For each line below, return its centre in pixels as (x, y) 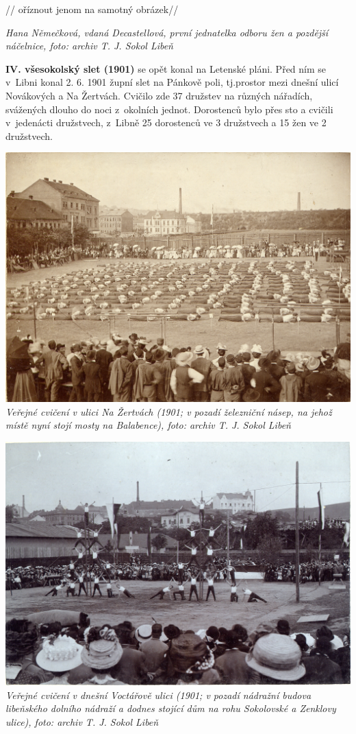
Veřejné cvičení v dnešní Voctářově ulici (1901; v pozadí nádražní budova (158, 695)
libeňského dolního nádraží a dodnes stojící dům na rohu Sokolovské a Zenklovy (171, 708)
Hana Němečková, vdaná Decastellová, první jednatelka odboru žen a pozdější (167, 32)
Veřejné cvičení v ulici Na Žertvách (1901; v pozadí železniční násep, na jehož (169, 411)
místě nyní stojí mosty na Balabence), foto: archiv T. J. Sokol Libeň (148, 425)
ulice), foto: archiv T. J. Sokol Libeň (82, 721)
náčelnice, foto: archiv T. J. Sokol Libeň (89, 46)
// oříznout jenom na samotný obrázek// (92, 9)
